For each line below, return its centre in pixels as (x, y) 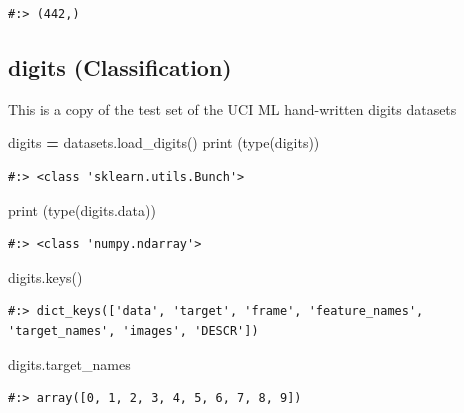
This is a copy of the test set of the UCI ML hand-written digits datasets (232, 108)
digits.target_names (69, 363)
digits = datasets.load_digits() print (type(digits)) (164, 142)
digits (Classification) (120, 66)
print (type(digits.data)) (82, 209)
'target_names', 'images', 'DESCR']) (133, 330)
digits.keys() (45, 276)
